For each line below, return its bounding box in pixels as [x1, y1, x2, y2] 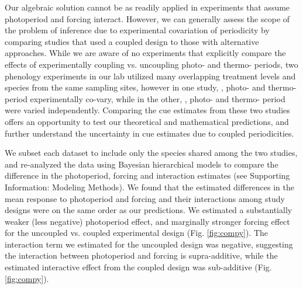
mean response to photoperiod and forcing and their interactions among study [5, 192, 285, 204]
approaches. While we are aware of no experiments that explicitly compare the [5, 47, 286, 59]
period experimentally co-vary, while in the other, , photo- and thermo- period [5, 92, 285, 105]
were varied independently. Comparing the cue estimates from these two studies [5, 104, 290, 116]
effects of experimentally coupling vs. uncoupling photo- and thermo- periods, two [5, 58, 298, 70]
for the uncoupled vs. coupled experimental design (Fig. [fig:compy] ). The [5, 227, 268, 239]
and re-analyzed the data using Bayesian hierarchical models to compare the [5, 158, 278, 170]
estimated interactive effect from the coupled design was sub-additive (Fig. [5, 261, 272, 273]
